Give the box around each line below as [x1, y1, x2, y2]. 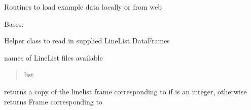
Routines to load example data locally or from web [4, 2, 162, 12]
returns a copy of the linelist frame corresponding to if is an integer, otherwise [4, 86, 247, 96]
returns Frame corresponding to [4, 96, 102, 106]
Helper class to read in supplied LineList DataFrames [4, 35, 170, 46]
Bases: [4, 18, 24, 29]
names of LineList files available [4, 52, 103, 63]
